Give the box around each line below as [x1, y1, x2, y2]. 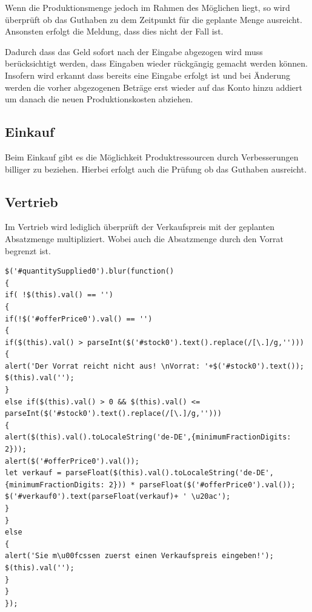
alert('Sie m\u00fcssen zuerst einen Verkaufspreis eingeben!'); [5, 551, 274, 561]
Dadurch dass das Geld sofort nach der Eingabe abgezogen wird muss [5, 45, 263, 58]
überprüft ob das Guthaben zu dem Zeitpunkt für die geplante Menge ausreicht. [5, 13, 302, 25]
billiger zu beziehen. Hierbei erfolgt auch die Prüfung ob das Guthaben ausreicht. [5, 162, 307, 175]
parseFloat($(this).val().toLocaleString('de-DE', [65, 469, 274, 478]
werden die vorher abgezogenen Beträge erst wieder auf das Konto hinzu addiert [5, 81, 302, 93]
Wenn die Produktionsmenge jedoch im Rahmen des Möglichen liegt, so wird [5, 1, 290, 13]
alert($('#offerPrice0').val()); [5, 456, 139, 466]
